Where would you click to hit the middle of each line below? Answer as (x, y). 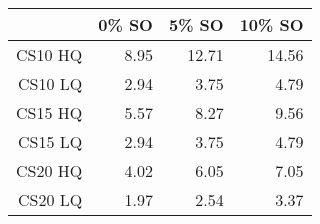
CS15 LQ (50, 141)
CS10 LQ (50, 83)
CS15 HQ (49, 112)
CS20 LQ (50, 199)
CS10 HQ (49, 54)
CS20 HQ (49, 170)
